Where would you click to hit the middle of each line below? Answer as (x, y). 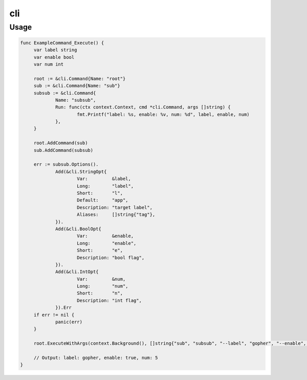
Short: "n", (100, 293)
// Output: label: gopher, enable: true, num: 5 (96, 357)
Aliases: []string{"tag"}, (116, 215)
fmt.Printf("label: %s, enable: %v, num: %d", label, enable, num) (163, 114)
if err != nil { (54, 315)
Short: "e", (100, 250)
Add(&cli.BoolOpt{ (79, 229)
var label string (55, 50)
